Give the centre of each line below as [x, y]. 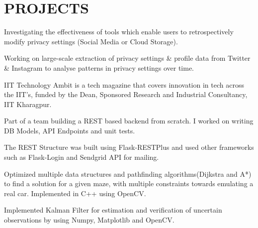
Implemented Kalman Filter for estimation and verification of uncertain [113, 210]
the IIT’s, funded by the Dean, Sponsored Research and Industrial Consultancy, [126, 94]
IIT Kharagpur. [28, 104]
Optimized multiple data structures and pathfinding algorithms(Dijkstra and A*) [128, 173]
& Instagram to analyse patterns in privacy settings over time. [99, 67]
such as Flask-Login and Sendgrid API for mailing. [82, 157]
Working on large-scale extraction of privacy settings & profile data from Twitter [127, 58]
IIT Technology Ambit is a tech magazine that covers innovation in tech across [124, 84]
